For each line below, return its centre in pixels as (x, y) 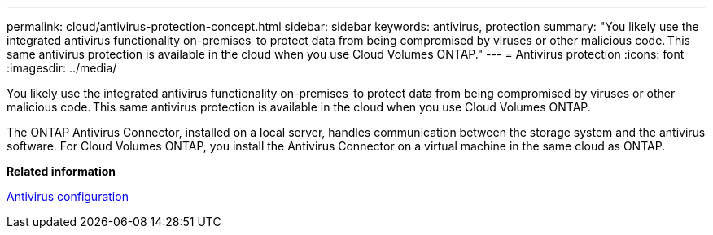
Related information (61, 171)
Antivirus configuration (68, 196)
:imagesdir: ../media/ (62, 68)
